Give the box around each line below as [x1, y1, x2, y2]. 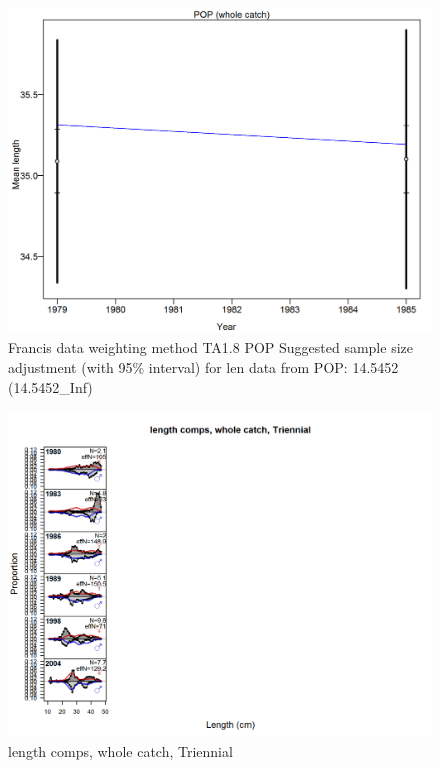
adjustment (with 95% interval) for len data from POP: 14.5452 [8, 357, 399, 378]
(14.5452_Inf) [8, 376, 93, 397]
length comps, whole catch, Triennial [8, 740, 233, 761]
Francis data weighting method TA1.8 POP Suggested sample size [8, 337, 413, 358]
